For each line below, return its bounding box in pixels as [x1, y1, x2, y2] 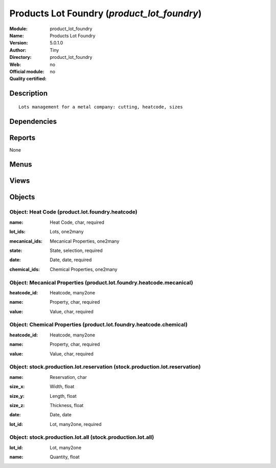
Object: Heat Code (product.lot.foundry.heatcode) [9, 208, 137, 216]
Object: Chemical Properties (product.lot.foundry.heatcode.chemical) [9, 321, 188, 328]
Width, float [50, 384, 75, 390]
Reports [9, 133, 36, 142]
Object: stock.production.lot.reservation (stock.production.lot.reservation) [9, 364, 201, 371]
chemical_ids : [9, 266, 40, 272]
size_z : [9, 402, 25, 408]
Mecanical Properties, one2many [50, 238, 120, 244]
